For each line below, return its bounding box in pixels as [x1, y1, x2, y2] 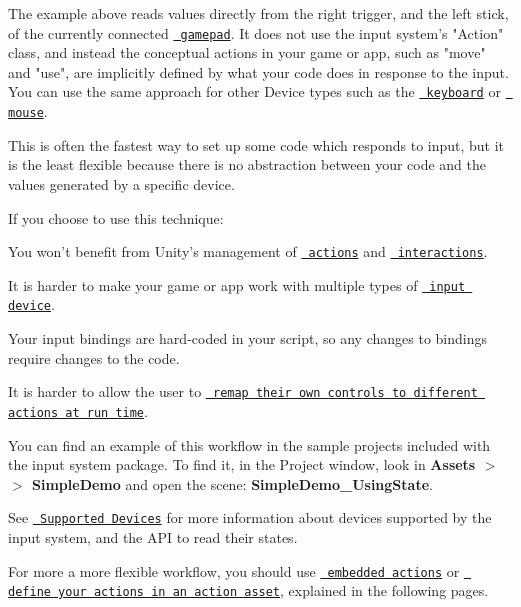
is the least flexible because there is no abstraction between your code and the [8, 154, 487, 175]
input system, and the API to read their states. [8, 527, 298, 548]
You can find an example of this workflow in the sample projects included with [8, 434, 491, 455]
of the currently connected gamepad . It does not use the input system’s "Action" [8, 22, 504, 43]
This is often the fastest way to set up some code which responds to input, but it [8, 134, 505, 155]
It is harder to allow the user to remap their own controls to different [8, 381, 478, 402]
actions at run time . [8, 400, 148, 421]
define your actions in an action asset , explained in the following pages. [8, 580, 489, 601]
